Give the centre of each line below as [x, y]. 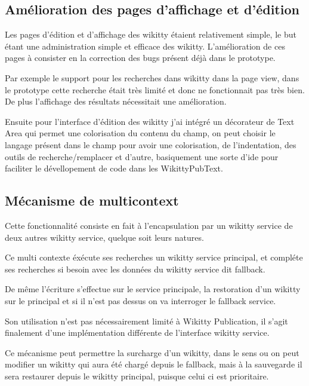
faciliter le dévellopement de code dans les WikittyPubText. [114, 168]
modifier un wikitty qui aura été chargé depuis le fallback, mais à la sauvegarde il [154, 364]
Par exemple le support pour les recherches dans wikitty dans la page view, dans [152, 77]
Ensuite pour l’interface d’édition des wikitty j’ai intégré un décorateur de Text [150, 121]
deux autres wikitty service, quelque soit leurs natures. [104, 237]
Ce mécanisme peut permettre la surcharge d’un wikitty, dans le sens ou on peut [152, 352]
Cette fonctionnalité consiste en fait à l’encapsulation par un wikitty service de [149, 225]
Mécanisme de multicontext [92, 200]
